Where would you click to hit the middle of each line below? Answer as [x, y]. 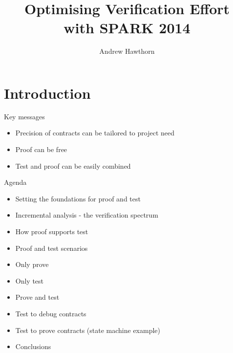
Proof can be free [41, 149]
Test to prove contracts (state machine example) [88, 330]
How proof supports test [52, 231]
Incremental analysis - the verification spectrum [87, 215]
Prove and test [37, 297]
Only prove [32, 264]
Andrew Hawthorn [127, 51]
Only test [30, 280]
